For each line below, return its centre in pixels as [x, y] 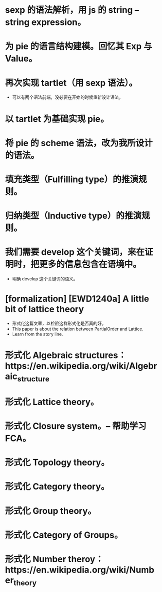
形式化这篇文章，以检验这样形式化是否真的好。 [59, 323]
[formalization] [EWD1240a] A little [77, 299]
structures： [101, 355]
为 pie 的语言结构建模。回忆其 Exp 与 [79, 46]
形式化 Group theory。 [51, 511]
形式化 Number [36, 559]
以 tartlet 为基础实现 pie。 [57, 119]
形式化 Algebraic [39, 355]
